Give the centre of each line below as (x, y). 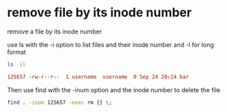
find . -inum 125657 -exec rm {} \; (60, 102)
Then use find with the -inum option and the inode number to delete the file (114, 89)
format (17, 52)
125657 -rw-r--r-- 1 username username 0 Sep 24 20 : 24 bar (98, 76)
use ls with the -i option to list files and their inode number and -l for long (111, 44)
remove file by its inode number (99, 13)
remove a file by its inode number (54, 31)
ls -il (17, 64)
